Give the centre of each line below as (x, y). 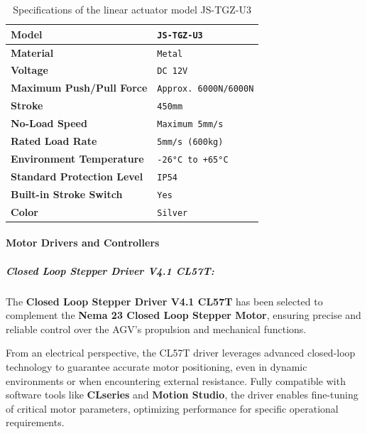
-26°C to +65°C (193, 159)
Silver (172, 213)
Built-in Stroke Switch (67, 194)
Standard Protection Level (77, 176)
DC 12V (172, 71)
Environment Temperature (77, 158)
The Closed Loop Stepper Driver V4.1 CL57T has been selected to (164, 301)
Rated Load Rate (54, 141)
